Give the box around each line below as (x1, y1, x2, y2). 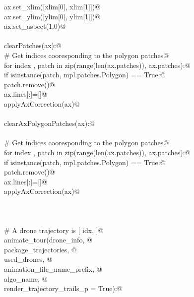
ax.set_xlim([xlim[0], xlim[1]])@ (4, 1, 101, 11)
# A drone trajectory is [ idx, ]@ (4, 225, 104, 235)
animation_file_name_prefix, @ (4, 264, 102, 274)
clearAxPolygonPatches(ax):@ (4, 118, 95, 128)
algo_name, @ (4, 273, 48, 284)
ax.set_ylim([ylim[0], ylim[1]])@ (4, 11, 101, 21)
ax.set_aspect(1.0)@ (4, 21, 66, 31)
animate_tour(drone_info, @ (4, 235, 92, 245)
